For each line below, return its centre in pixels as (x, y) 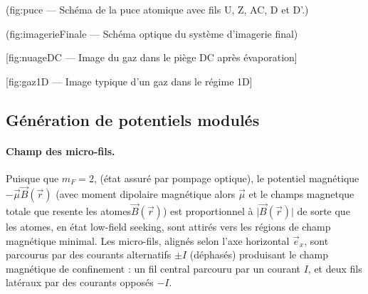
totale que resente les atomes (68, 210)
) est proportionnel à (208, 210)
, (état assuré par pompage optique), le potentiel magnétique (226, 178)
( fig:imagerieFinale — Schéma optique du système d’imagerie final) (152, 33)
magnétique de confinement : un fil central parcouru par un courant (153, 268)
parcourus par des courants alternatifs (89, 254)
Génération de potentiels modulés (133, 119)
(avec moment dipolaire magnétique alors (146, 193)
